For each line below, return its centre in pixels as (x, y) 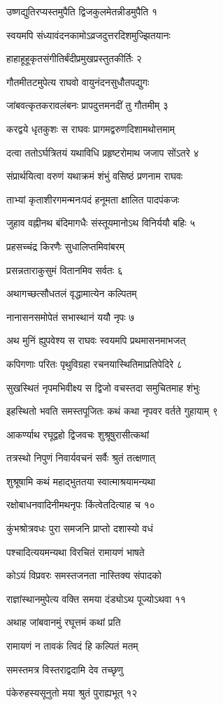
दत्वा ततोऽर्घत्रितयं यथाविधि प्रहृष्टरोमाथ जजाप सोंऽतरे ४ (103, 152)
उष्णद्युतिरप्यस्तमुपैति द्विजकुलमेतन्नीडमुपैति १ (82, 11)
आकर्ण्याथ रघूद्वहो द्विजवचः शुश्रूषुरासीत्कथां (78, 434)
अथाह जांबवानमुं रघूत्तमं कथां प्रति (64, 622)
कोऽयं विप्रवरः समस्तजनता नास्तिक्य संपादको (84, 575)
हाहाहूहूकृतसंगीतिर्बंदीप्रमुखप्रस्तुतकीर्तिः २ (74, 58)
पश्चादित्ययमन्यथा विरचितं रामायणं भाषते (75, 551)
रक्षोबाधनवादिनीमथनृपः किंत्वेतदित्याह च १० (81, 505)
